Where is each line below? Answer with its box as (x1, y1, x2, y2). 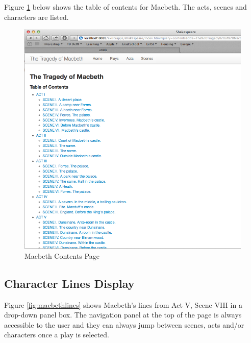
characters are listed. (4, 11, 69, 22)
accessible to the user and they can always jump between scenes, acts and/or (4, 319, 244, 330)
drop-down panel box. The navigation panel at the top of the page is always (4, 309, 242, 320)
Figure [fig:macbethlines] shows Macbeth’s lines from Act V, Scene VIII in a (4, 299, 242, 310)
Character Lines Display (4, 275, 135, 291)
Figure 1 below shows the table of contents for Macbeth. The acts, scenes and (4, 2, 247, 12)
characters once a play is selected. (4, 329, 109, 340)
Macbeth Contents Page (24, 250, 99, 261)
